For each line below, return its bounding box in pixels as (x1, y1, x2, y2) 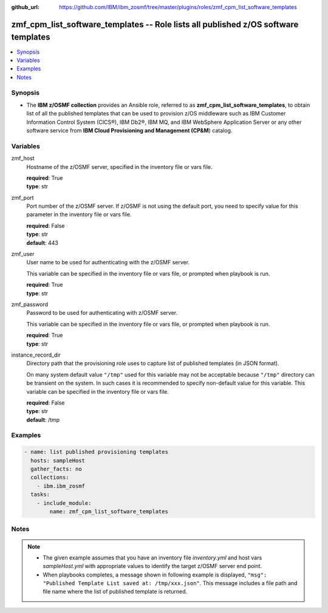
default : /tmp (26, 416, 60, 423)
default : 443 (26, 239, 59, 246)
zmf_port (11, 194, 34, 201)
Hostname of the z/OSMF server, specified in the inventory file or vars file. (26, 163, 213, 170)
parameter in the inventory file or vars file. (26, 211, 132, 218)
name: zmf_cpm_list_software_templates (49, 508, 168, 515)
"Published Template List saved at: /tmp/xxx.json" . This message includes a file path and (43, 580, 298, 587)
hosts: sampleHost (30, 457, 85, 464)
